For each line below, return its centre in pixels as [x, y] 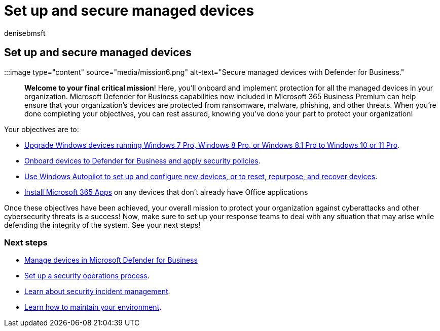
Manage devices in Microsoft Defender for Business [111, 260]
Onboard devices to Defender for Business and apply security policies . [142, 160]
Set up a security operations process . [87, 276]
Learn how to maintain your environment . [93, 307]
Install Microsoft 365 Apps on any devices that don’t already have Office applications [166, 192]
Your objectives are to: [42, 129]
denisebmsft [25, 33]
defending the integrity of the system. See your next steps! [102, 225]
